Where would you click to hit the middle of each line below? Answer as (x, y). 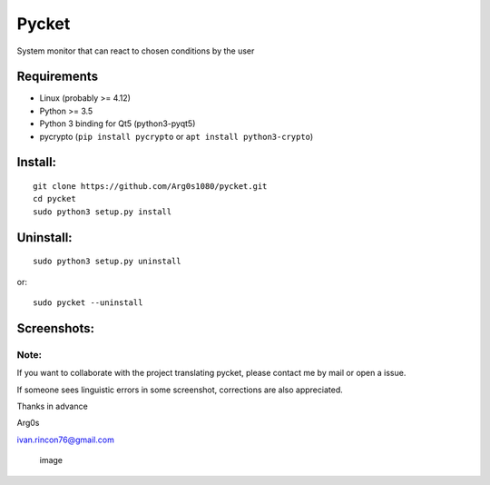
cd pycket (54, 199)
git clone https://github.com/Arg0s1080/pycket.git (150, 187)
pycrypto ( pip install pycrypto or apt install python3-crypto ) (176, 136)
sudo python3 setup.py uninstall (107, 262)
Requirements (58, 77)
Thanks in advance (52, 406)
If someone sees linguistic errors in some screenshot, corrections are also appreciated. (180, 390)
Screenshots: (56, 328)
